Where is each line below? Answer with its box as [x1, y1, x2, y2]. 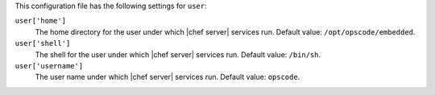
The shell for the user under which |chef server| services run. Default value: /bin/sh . [35, 49, 321, 60]
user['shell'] [14, 39, 71, 48]
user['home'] [14, 16, 67, 26]
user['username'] [14, 61, 84, 70]
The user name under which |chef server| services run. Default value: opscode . [35, 72, 300, 82]
